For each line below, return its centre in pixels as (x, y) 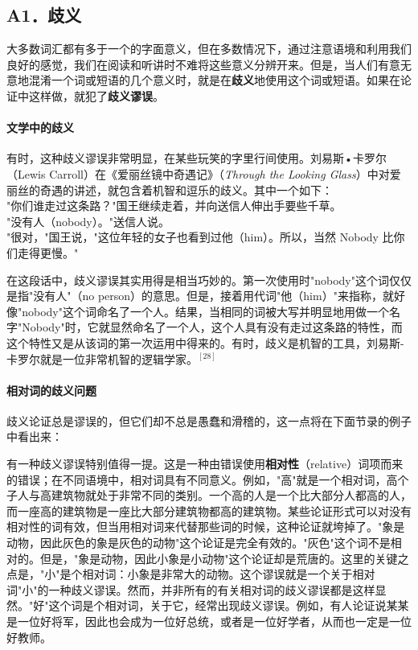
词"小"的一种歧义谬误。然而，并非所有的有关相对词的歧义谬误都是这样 (191, 589)
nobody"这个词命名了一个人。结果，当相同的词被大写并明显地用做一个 (205, 311)
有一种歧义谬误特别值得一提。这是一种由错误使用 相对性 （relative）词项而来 (205, 464)
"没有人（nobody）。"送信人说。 (88, 221)
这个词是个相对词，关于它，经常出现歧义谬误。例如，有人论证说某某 (229, 605)
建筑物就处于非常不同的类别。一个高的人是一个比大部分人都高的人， (231, 495)
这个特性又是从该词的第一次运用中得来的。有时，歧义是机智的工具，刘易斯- (205, 342)
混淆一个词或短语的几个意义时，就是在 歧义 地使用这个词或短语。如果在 (214, 80)
